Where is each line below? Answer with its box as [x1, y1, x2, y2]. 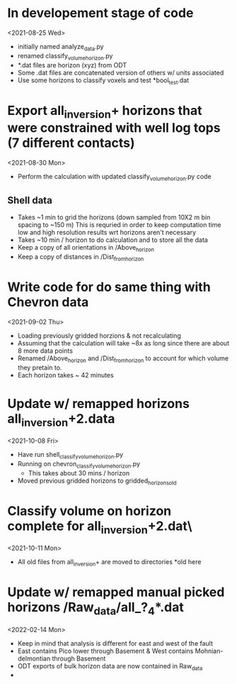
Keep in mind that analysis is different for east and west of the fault [17, 639, 214, 647]
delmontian [17, 654, 51, 663]
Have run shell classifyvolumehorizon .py [17, 451, 124, 460]
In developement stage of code [7, 5, 194, 21]
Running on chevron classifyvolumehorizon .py [17, 460, 140, 470]
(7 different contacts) [7, 135, 136, 151]
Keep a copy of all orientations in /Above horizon [17, 243, 154, 253]
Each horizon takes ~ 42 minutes [17, 370, 115, 379]
